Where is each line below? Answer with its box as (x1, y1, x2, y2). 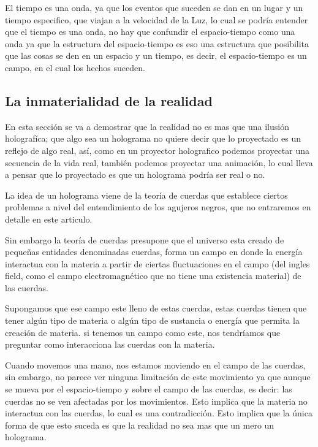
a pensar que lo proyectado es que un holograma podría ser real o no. (5, 168, 265, 181)
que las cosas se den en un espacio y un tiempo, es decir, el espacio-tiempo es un (5, 49, 307, 62)
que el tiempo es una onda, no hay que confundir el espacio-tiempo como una (5, 25, 295, 38)
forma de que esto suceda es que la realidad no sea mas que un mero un (5, 418, 274, 431)
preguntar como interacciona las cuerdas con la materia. (5, 338, 215, 351)
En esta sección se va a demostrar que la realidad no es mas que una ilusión (5, 120, 289, 132)
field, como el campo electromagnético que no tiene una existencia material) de (5, 269, 301, 282)
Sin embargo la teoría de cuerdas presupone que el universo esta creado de (5, 233, 284, 246)
